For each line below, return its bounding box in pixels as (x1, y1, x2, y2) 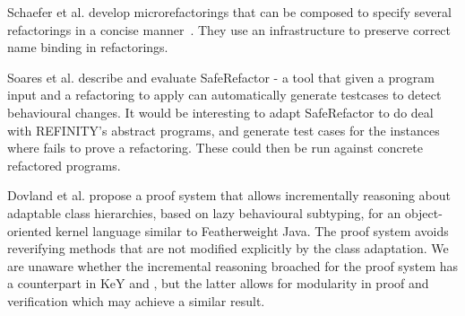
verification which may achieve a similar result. (7, 291, 265, 310)
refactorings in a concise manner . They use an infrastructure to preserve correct (7, 20, 452, 39)
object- (404, 203, 443, 222)
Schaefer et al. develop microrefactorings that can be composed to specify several (7, 3, 452, 21)
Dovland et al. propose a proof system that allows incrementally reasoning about (7, 186, 452, 205)
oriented (7, 221, 52, 240)
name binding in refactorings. (7, 38, 168, 57)
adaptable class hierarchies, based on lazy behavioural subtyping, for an (7, 203, 401, 222)
